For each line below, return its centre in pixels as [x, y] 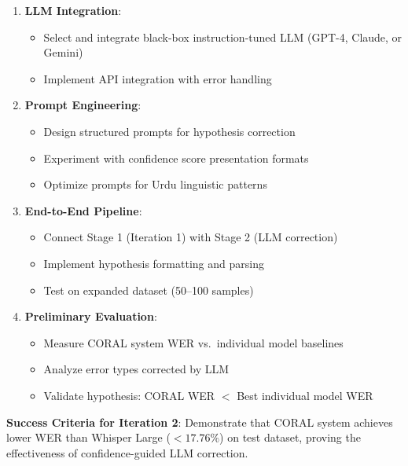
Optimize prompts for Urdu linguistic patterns [155, 184]
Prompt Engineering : [83, 105]
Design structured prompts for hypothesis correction [169, 131]
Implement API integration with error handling [158, 78]
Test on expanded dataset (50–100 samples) [149, 290]
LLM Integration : [73, 10]
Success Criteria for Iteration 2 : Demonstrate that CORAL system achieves [200, 422]
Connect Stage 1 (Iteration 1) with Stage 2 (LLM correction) [191, 237]
